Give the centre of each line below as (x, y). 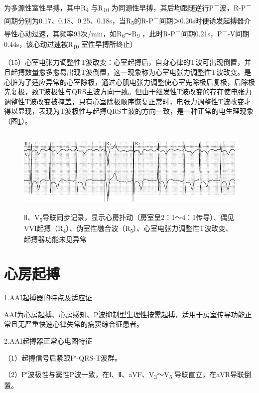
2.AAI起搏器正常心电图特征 (48, 340)
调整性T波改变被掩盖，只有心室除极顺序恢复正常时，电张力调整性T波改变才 (128, 101)
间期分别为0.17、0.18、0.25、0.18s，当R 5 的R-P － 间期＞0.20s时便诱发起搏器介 (128, 20)
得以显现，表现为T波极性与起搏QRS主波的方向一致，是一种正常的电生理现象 (129, 111)
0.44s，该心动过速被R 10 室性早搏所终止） (71, 45)
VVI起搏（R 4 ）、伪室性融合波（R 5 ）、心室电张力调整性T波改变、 (128, 229)
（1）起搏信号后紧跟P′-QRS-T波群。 (63, 357)
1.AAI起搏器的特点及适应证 (48, 297)
